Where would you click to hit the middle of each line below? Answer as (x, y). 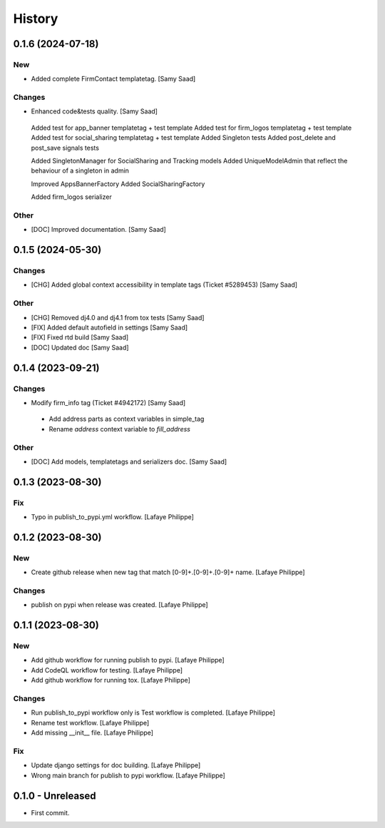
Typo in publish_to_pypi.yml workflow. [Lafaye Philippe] (112, 517)
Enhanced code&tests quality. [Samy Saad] (94, 111)
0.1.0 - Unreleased (55, 796)
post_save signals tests (65, 148)
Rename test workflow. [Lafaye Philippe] (90, 722)
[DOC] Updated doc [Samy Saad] (80, 347)
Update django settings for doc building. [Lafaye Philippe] (116, 765)
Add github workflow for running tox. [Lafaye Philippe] (111, 680)
